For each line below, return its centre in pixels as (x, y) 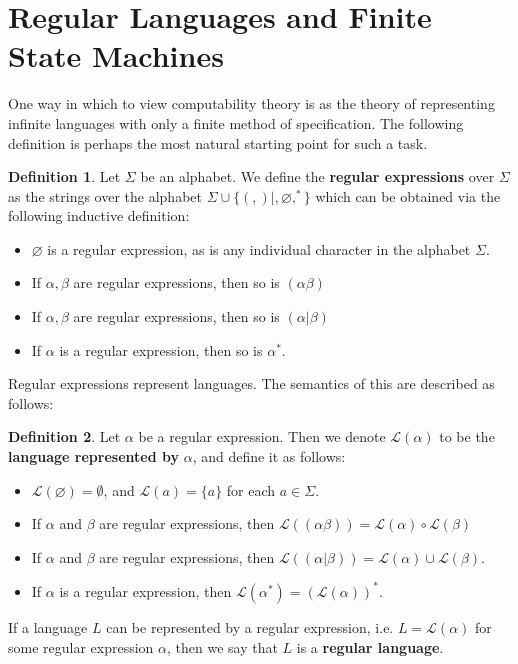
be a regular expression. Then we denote (262, 436)
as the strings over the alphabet (105, 195)
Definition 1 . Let (64, 176)
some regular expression (81, 646)
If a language (48, 626)
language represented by (93, 456)
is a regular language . (370, 646)
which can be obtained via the (408, 195)
